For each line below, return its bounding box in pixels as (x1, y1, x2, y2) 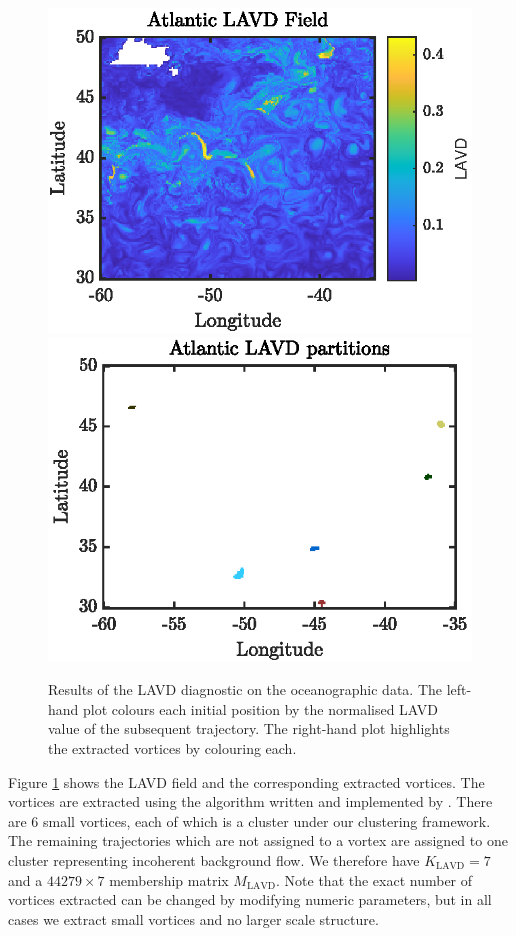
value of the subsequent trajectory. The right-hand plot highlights (48, 718, 450, 739)
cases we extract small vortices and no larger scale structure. (8, 908, 379, 929)
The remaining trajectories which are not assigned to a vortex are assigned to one (8, 830, 508, 851)
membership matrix (109, 869, 229, 890)
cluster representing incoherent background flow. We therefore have (8, 849, 420, 870)
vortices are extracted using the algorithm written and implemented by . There (8, 791, 493, 812)
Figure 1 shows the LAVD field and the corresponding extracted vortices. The (8, 771, 485, 792)
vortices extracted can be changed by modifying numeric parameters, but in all (8, 889, 492, 910)
